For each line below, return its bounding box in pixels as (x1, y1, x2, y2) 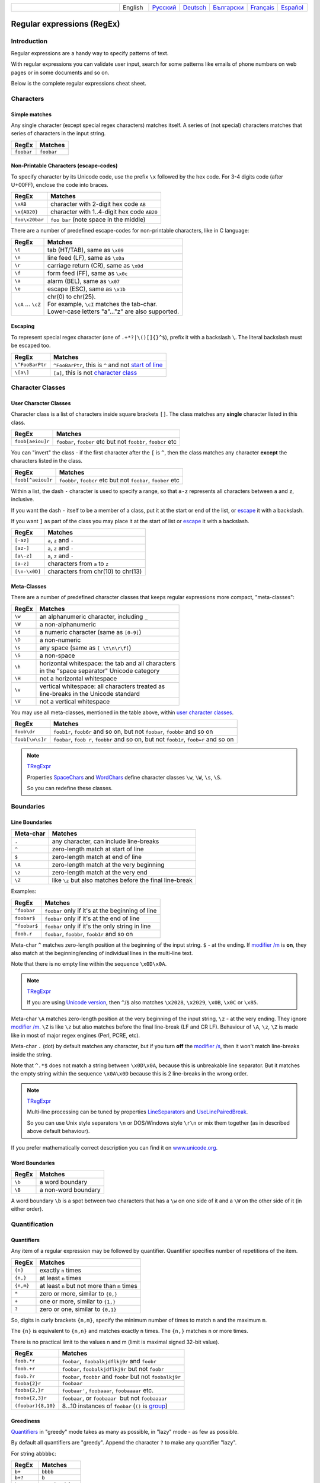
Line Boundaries (11, 819, 53, 826)
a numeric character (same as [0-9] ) (39, 628, 142, 636)
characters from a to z (47, 559, 109, 568)
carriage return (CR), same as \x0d (47, 261, 143, 269)
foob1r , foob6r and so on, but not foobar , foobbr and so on (53, 727, 213, 736)
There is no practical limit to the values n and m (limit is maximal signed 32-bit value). (11, 1338, 219, 1345)
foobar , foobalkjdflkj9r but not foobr (62, 1364, 164, 1373)
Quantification (11, 1220, 54, 1229)
